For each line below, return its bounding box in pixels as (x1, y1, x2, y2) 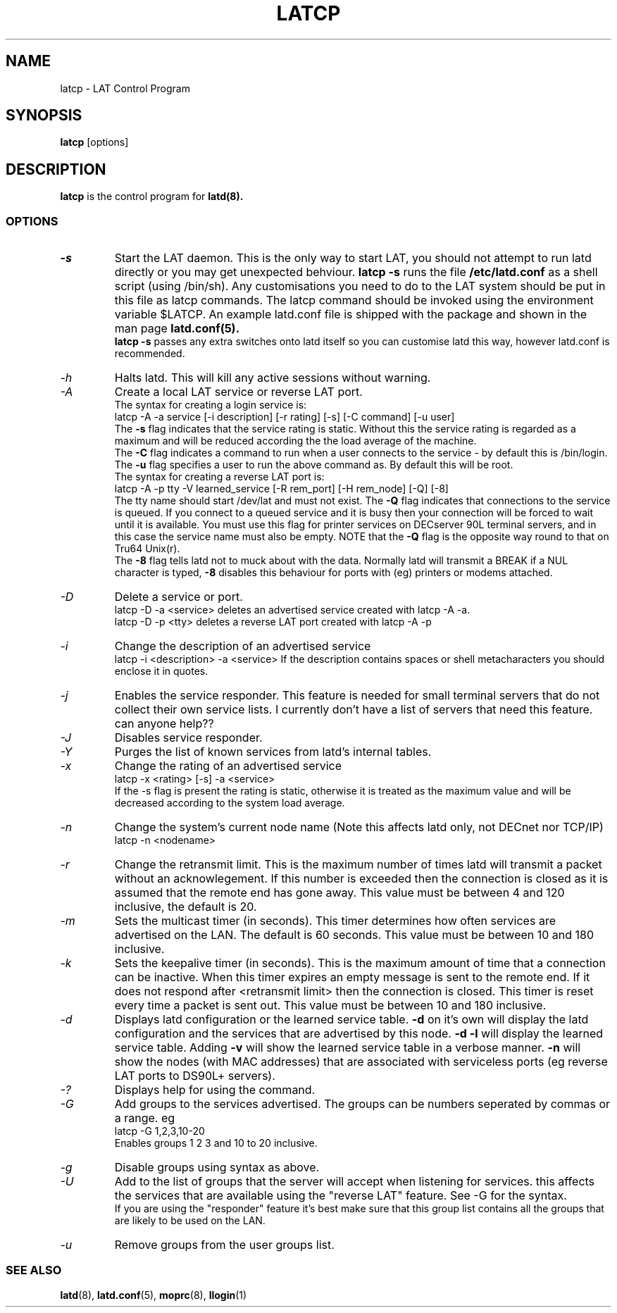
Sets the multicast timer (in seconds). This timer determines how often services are (114, 914, 556, 928)
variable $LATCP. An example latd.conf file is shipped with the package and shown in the (114, 307, 587, 322)
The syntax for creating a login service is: (114, 399, 307, 411)
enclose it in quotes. (114, 665, 208, 678)
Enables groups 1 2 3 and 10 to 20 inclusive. (114, 1137, 318, 1150)
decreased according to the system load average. (114, 797, 345, 809)
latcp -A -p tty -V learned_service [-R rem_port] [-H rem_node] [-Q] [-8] (114, 483, 449, 495)
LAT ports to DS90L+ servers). (114, 1069, 275, 1083)
